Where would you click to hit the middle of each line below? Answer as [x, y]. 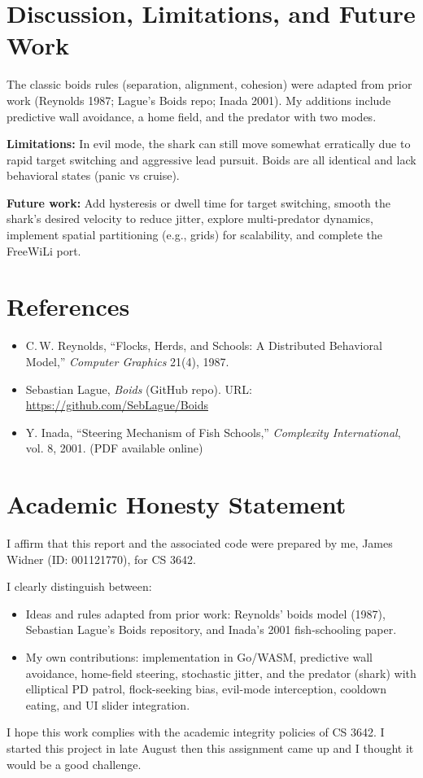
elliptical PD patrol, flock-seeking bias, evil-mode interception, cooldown [206, 689]
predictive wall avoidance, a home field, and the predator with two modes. [192, 116]
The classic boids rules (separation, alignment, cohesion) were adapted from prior [209, 84]
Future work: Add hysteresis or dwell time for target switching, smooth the [198, 202]
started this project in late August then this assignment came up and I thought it [210, 748]
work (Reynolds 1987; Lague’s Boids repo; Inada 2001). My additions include [199, 100]
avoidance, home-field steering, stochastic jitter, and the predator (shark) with [221, 673]
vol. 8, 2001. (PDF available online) [114, 448]
